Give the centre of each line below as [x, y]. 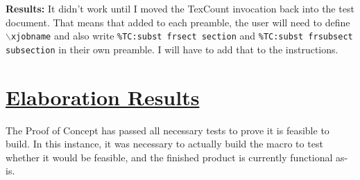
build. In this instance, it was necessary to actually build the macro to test [164, 144]
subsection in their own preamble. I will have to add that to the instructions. [172, 49]
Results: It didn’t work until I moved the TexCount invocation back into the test [180, 8]
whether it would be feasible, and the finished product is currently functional [169, 157]
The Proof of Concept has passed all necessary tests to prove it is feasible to [168, 130]
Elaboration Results [103, 97]
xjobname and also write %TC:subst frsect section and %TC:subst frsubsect [182, 36]
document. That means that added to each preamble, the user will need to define [178, 22]
